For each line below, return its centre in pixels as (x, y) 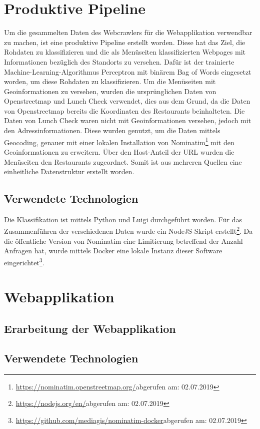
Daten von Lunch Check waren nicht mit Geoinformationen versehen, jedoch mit (128, 120)
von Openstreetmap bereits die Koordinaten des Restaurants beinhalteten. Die (124, 110)
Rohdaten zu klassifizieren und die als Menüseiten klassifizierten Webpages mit (125, 52)
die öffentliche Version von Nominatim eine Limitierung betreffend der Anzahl (123, 241)
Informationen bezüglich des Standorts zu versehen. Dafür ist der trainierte (119, 61)
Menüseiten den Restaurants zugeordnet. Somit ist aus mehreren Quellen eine (123, 161)
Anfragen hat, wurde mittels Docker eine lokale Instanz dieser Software (113, 251)
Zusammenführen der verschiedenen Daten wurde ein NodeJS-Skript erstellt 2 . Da (128, 230)
